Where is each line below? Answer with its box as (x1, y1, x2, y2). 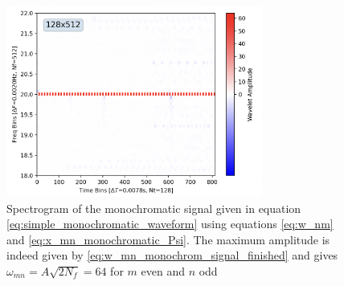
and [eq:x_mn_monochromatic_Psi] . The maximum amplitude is (6, 231, 330, 247)
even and (141, 262, 185, 279)
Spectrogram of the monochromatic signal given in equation (6, 199, 301, 216)
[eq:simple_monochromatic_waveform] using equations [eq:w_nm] (6, 215, 334, 232)
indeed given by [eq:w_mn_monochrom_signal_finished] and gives (6, 247, 338, 264)
